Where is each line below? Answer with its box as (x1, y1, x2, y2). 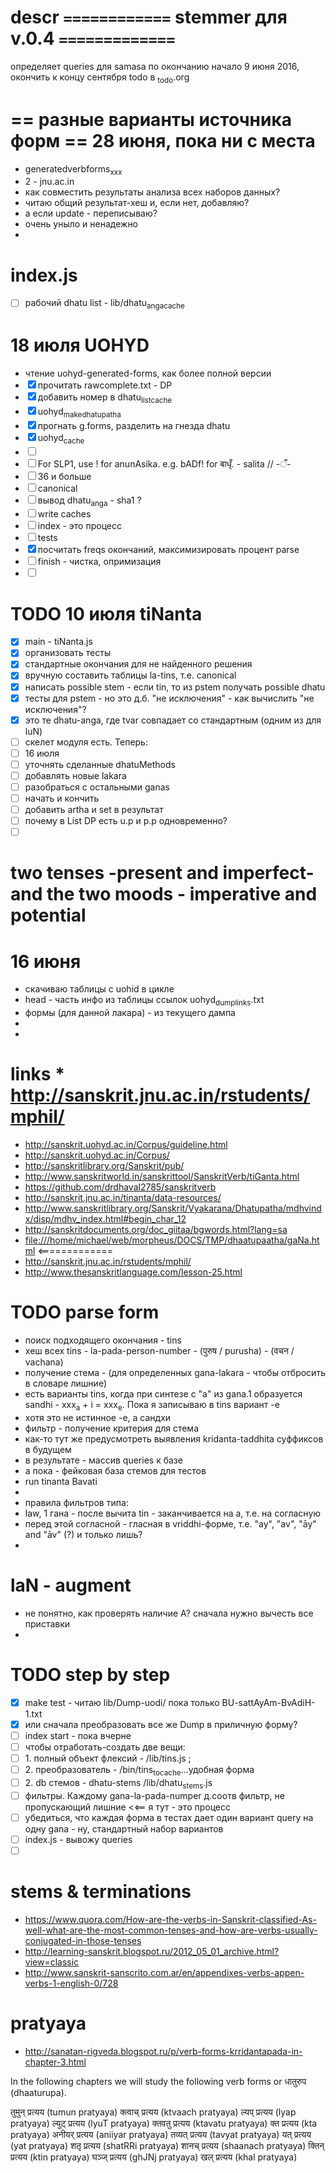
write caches (37, 508, 92, 520)
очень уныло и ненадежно (24, 218, 139, 230)
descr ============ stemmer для (10, 6, 288, 29)
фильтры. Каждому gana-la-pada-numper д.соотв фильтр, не (24, 1789, 285, 1801)
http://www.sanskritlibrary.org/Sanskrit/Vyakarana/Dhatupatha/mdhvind (24, 1202, 322, 1215)
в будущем (24, 1443, 72, 1455)
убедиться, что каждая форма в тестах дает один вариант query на (24, 1811, 314, 1823)
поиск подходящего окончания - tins (24, 1334, 182, 1346)
